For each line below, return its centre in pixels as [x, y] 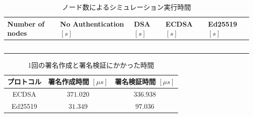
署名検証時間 [136, 81]
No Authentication [92, 23]
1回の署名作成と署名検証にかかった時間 [91, 65]
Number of [26, 23]
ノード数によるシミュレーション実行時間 [126, 7]
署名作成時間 [69, 81]
